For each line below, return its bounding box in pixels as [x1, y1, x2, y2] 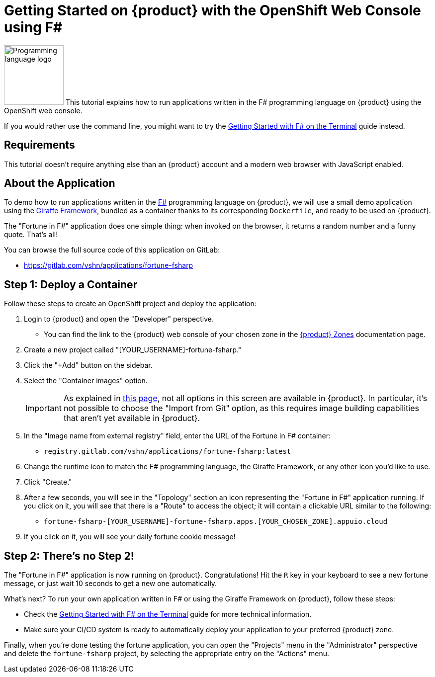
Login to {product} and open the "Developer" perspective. [24, 315, 214, 324]
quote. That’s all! [4, 230, 58, 239]
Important [25, 403, 62, 414]
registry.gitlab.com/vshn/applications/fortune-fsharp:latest [44, 447, 291, 456]
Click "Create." [24, 478, 72, 487]
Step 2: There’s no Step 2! [4, 549, 134, 562]
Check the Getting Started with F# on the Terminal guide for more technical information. [24, 610, 312, 619]
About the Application [4, 177, 115, 190]
